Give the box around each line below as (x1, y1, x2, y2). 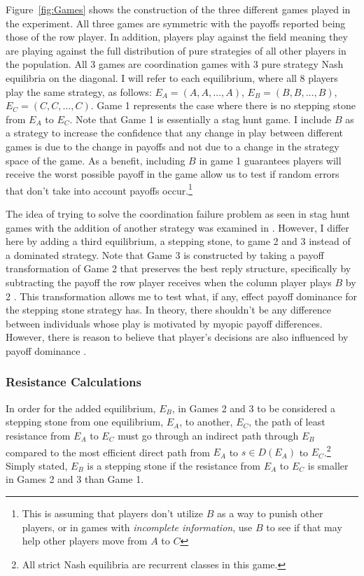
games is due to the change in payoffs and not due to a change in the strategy (6, 139, 339, 153)
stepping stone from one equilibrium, (6, 414, 164, 429)
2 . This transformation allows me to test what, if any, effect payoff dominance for (6, 288, 358, 303)
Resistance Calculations (6, 373, 141, 391)
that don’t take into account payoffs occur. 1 (6, 181, 192, 197)
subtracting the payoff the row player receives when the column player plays (6, 274, 332, 289)
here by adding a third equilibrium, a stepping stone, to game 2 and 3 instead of (6, 234, 351, 248)
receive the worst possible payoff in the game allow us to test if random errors (6, 167, 339, 181)
